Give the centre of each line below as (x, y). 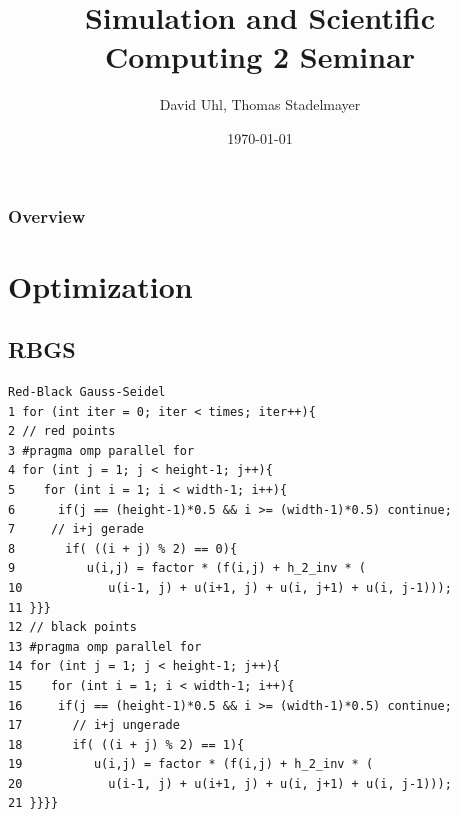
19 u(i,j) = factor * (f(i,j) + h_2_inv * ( (191, 764)
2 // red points (62, 431)
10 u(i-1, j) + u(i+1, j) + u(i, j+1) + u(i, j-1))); (230, 587)
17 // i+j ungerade (94, 725)
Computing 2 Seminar (260, 56)
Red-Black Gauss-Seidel (87, 392)
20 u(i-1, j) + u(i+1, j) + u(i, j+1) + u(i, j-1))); (230, 783)
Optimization (100, 285)
